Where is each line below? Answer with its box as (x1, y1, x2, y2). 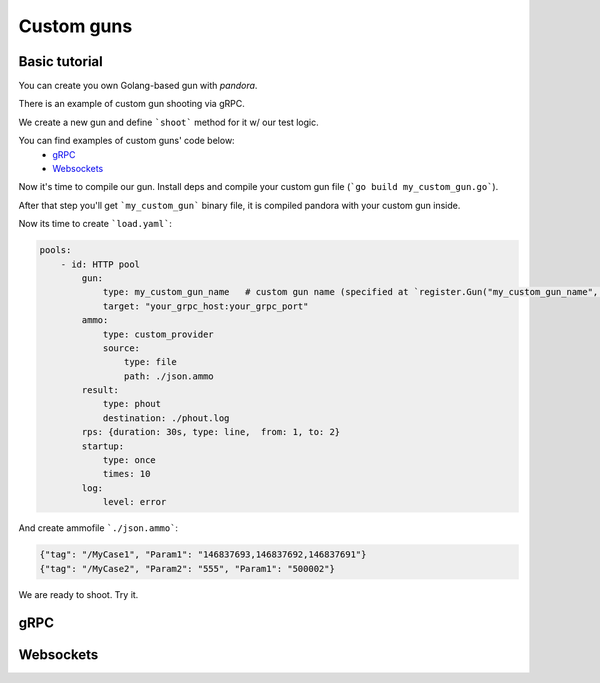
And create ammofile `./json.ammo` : (18, 522, 179, 534)
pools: (39, 245, 72, 256)
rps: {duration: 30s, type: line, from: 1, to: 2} (81, 426, 341, 438)
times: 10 (102, 468, 151, 480)
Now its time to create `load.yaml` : (18, 218, 172, 230)
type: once (102, 455, 157, 466)
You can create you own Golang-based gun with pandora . (18, 80, 258, 92)
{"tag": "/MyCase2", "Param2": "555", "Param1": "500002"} (39, 563, 335, 574)
